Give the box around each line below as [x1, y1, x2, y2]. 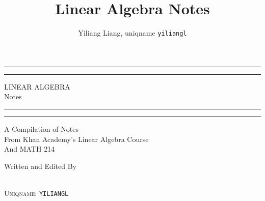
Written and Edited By [4, 160, 77, 171]
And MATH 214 [4, 143, 55, 154]
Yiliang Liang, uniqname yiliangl [78, 27, 187, 38]
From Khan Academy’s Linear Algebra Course [4, 133, 149, 144]
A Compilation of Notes [4, 123, 78, 134]
